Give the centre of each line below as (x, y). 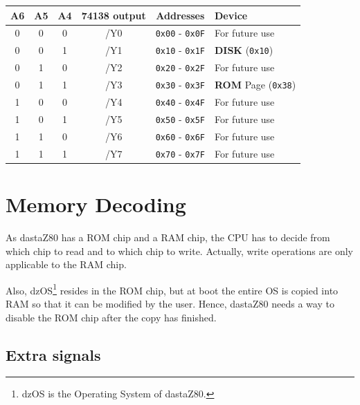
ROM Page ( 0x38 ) (255, 85)
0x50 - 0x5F (180, 119)
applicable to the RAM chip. (66, 264)
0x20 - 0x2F (180, 67)
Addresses (180, 15)
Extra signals (53, 354)
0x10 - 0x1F (180, 50)
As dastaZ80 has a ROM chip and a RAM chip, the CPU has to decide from (168, 237)
